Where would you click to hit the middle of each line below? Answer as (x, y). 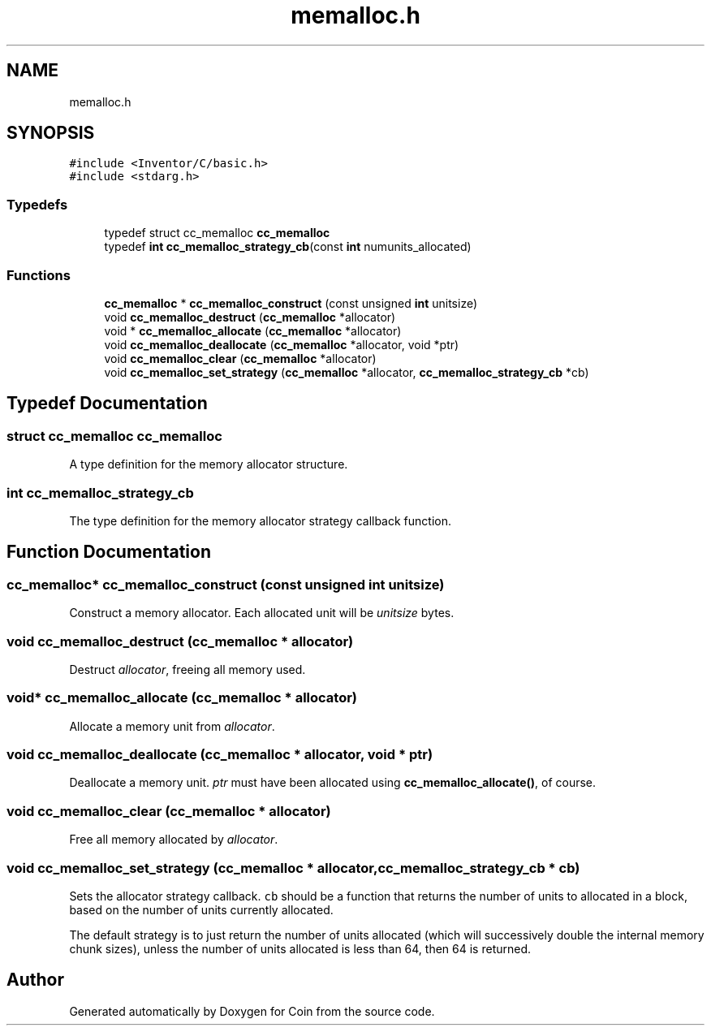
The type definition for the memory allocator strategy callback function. (260, 520)
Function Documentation (109, 552)
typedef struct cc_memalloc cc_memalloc (217, 233)
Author (35, 980)
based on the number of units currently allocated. (201, 909)
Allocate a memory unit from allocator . (172, 726)
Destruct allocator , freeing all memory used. (187, 669)
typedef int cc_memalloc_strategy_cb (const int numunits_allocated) (288, 247)
